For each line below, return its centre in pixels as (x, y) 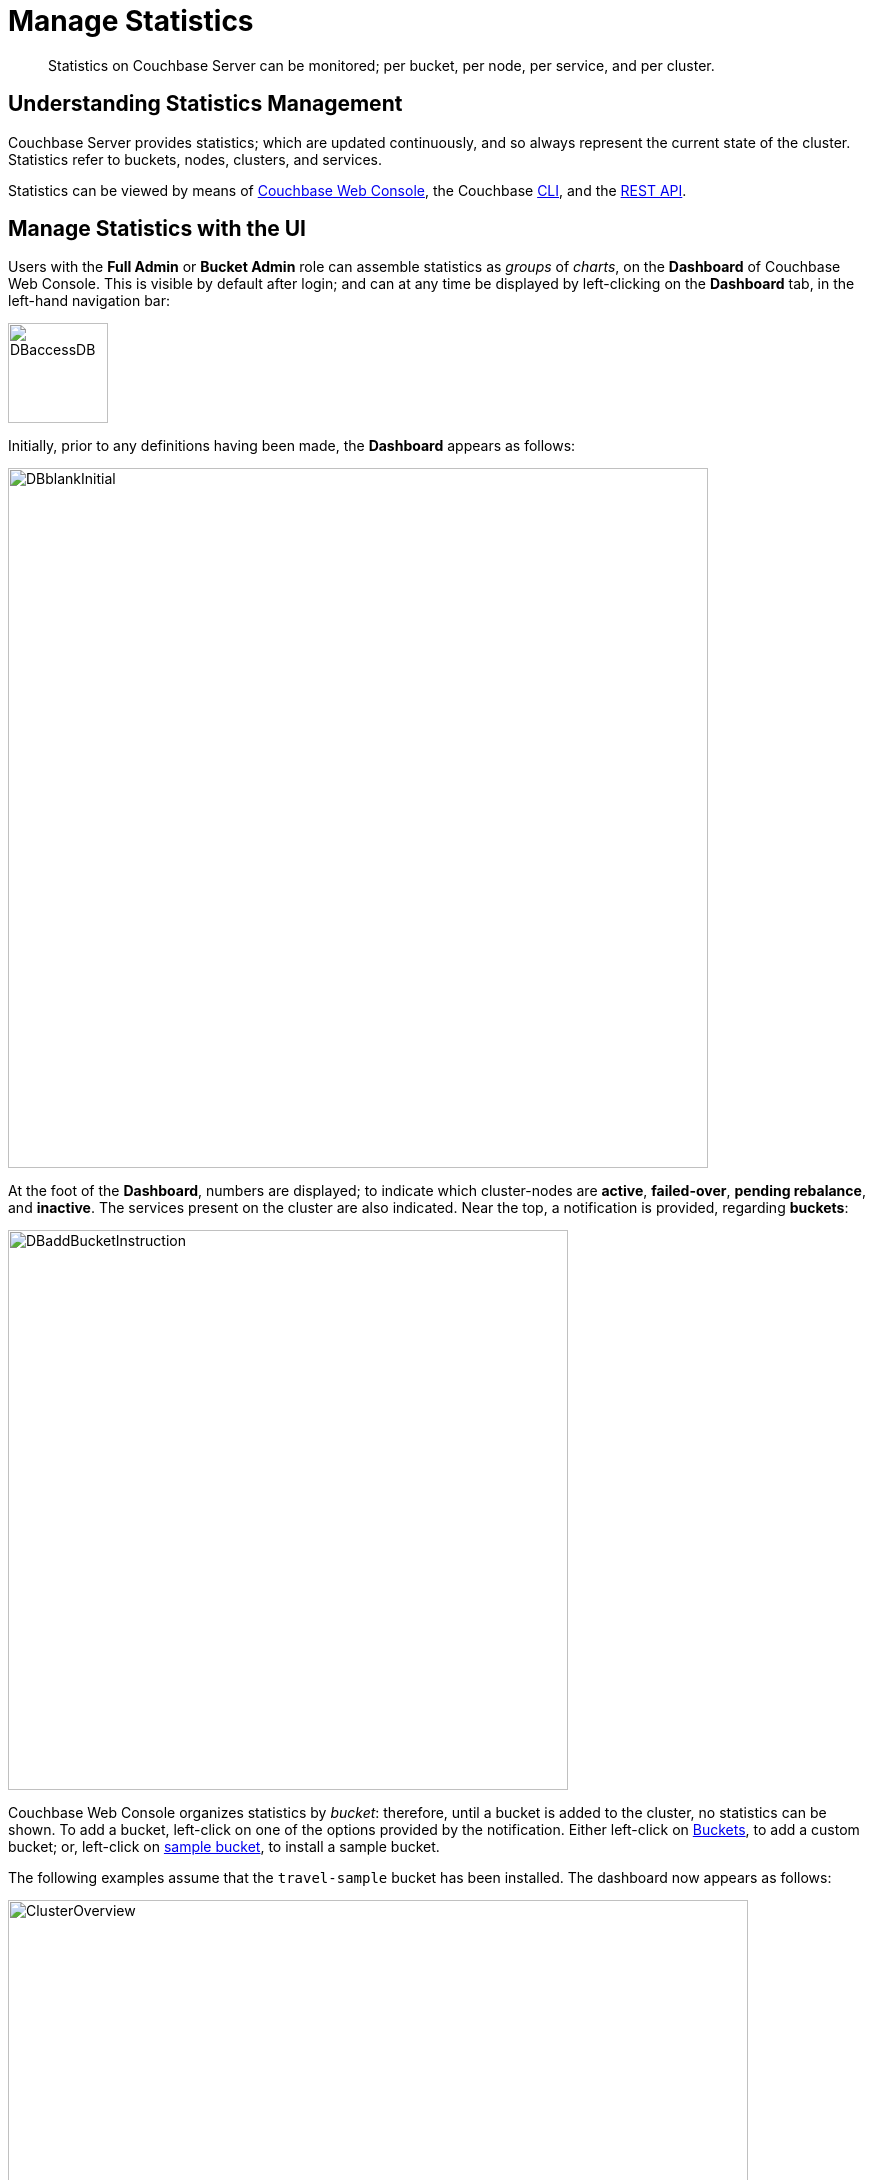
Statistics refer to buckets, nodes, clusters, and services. (195, 159)
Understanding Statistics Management (205, 104)
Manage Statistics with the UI (157, 229)
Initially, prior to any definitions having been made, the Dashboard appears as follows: (292, 446)
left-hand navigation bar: (89, 301)
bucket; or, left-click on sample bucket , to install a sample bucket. (224, 1847)
